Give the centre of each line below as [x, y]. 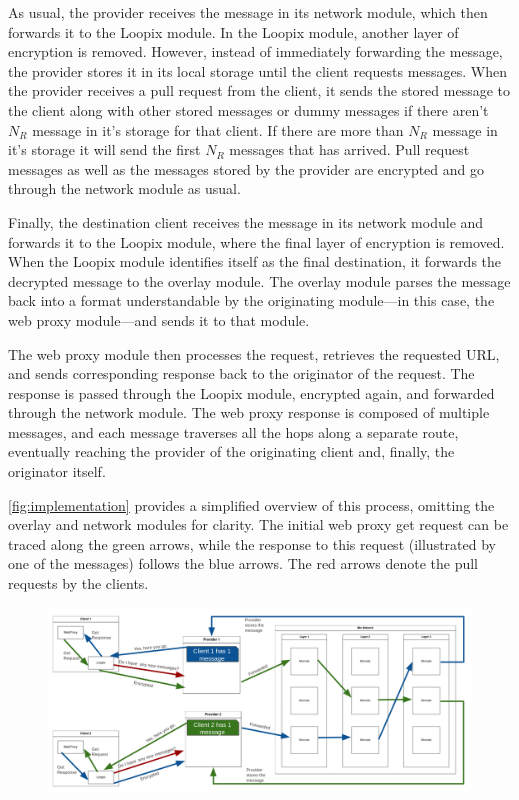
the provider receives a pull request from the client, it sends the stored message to [259, 90]
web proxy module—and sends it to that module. [159, 319]
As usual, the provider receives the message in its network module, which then [248, 12]
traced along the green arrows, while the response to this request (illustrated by [252, 543]
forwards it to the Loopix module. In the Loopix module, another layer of [233, 31]
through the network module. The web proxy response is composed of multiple [249, 412]
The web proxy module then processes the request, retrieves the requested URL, [254, 353]
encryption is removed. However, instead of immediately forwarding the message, [255, 51]
